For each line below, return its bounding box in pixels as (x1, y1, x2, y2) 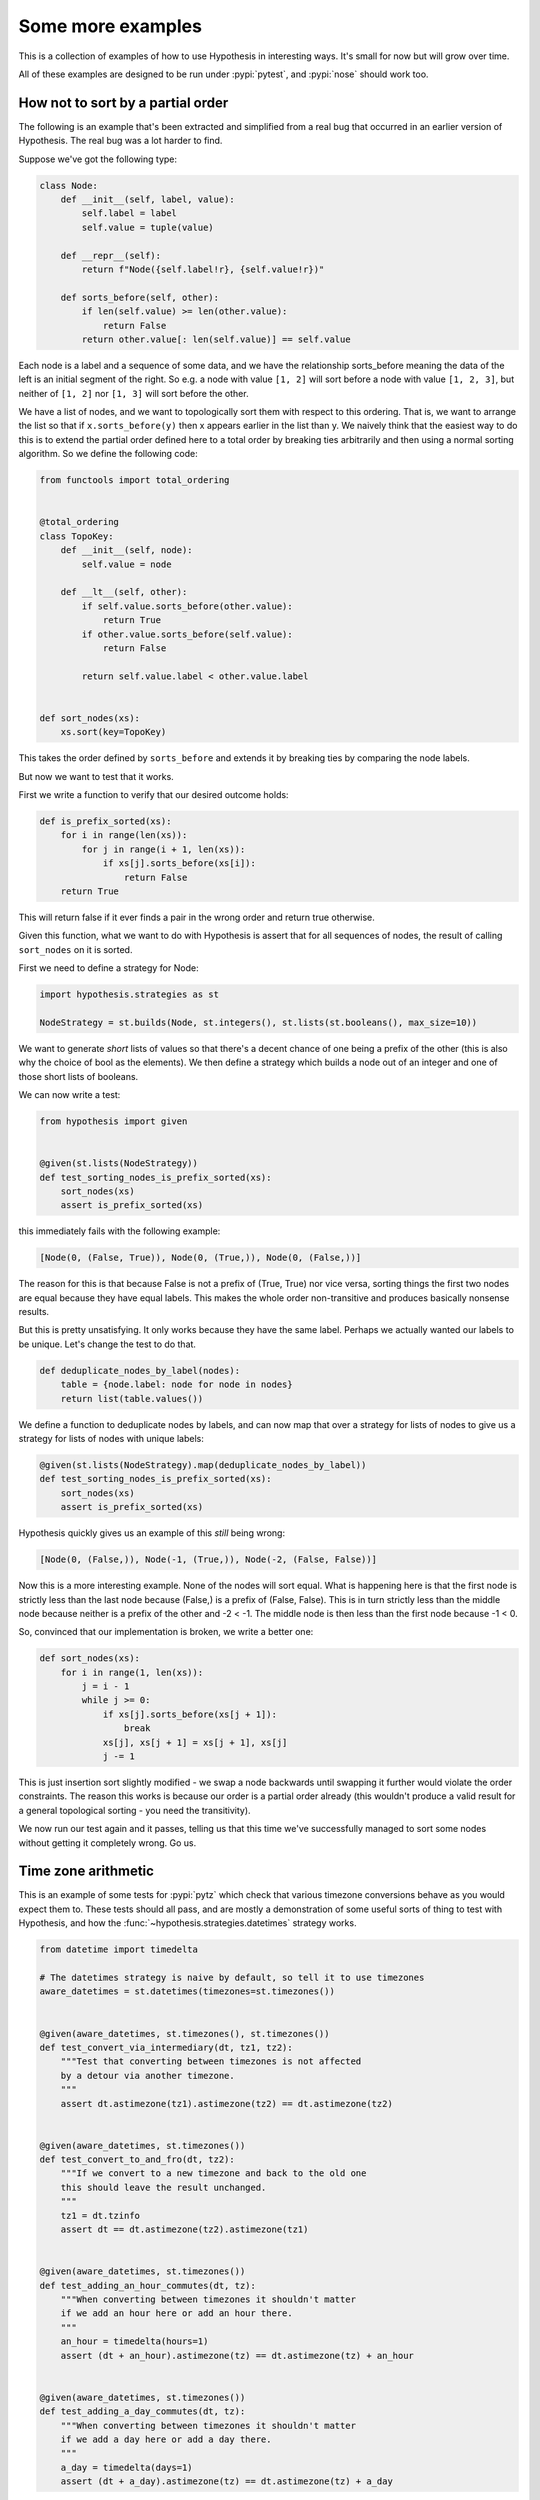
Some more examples (18, 15, 202, 37)
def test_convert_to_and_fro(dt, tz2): (39, 2154, 235, 2165)
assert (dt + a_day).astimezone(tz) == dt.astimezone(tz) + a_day (60, 2476, 394, 2487)
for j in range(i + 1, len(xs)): (81, 843, 246, 855)
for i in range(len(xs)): (60, 830, 188, 841)
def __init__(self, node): (60, 545, 194, 556)
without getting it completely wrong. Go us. (18, 1836, 197, 1849)
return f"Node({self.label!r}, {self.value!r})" (81, 263, 325, 275)
